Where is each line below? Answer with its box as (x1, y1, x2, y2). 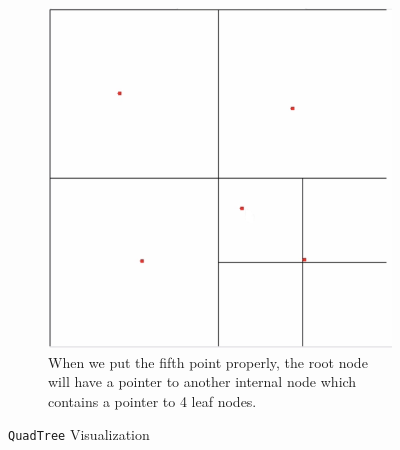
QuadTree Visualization (8, 424, 150, 445)
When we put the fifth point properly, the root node (48, 351, 368, 372)
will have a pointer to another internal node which (48, 371, 357, 392)
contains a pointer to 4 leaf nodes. (48, 390, 257, 411)
